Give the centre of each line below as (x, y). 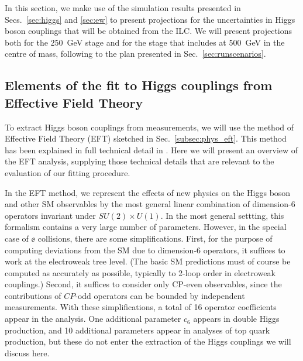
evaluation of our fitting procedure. (68, 172)
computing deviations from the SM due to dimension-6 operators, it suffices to (145, 250)
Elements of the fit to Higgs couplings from (139, 85)
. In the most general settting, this (222, 215)
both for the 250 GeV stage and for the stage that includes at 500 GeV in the (145, 42)
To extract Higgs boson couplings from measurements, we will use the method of (149, 127)
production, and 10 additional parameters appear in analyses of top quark (137, 330)
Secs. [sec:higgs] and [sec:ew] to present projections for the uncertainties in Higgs (150, 19)
